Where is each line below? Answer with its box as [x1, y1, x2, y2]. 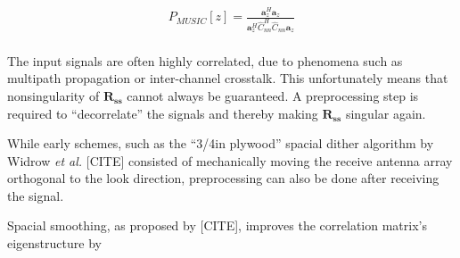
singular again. [345, 104, 426, 122]
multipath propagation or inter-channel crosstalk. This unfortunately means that [7, 69, 448, 87]
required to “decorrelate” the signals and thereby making [7, 104, 318, 122]
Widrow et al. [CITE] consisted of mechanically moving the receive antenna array [7, 151, 453, 170]
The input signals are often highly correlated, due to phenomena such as [7, 51, 403, 70]
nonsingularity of [7, 86, 100, 104]
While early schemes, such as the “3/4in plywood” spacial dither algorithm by [7, 134, 434, 153]
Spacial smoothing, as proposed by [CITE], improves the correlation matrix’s [7, 216, 427, 235]
